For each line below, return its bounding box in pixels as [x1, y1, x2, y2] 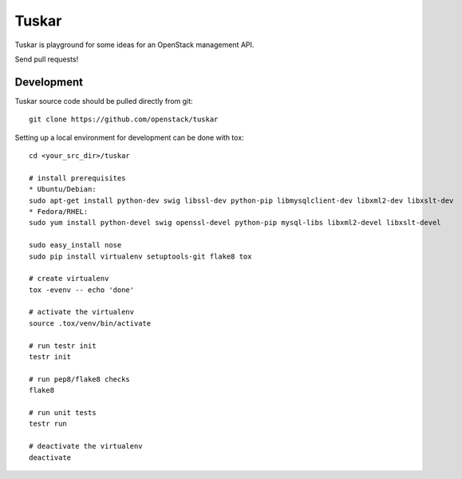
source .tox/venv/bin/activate [29, 319, 152, 327]
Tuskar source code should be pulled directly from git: [14, 96, 193, 105]
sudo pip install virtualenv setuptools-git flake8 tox [29, 251, 252, 261]
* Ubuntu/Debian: [29, 184, 97, 194]
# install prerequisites [29, 173, 126, 183]
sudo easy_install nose [29, 240, 122, 250]
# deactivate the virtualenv [29, 441, 143, 451]
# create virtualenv [29, 274, 109, 283]
